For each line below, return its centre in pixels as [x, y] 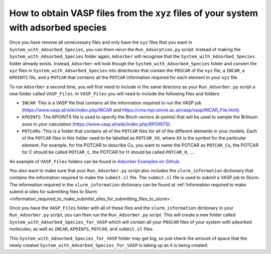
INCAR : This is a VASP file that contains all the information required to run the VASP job [112, 103]
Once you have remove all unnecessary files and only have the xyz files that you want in [101, 42]
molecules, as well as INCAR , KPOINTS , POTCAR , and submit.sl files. [82, 229]
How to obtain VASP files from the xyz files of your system [134, 13]
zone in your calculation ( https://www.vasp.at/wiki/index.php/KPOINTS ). [97, 124]
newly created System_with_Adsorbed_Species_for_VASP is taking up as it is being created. [109, 245]
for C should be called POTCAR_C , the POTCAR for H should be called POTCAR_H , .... [108, 152]
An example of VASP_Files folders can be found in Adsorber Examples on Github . [95, 161]
